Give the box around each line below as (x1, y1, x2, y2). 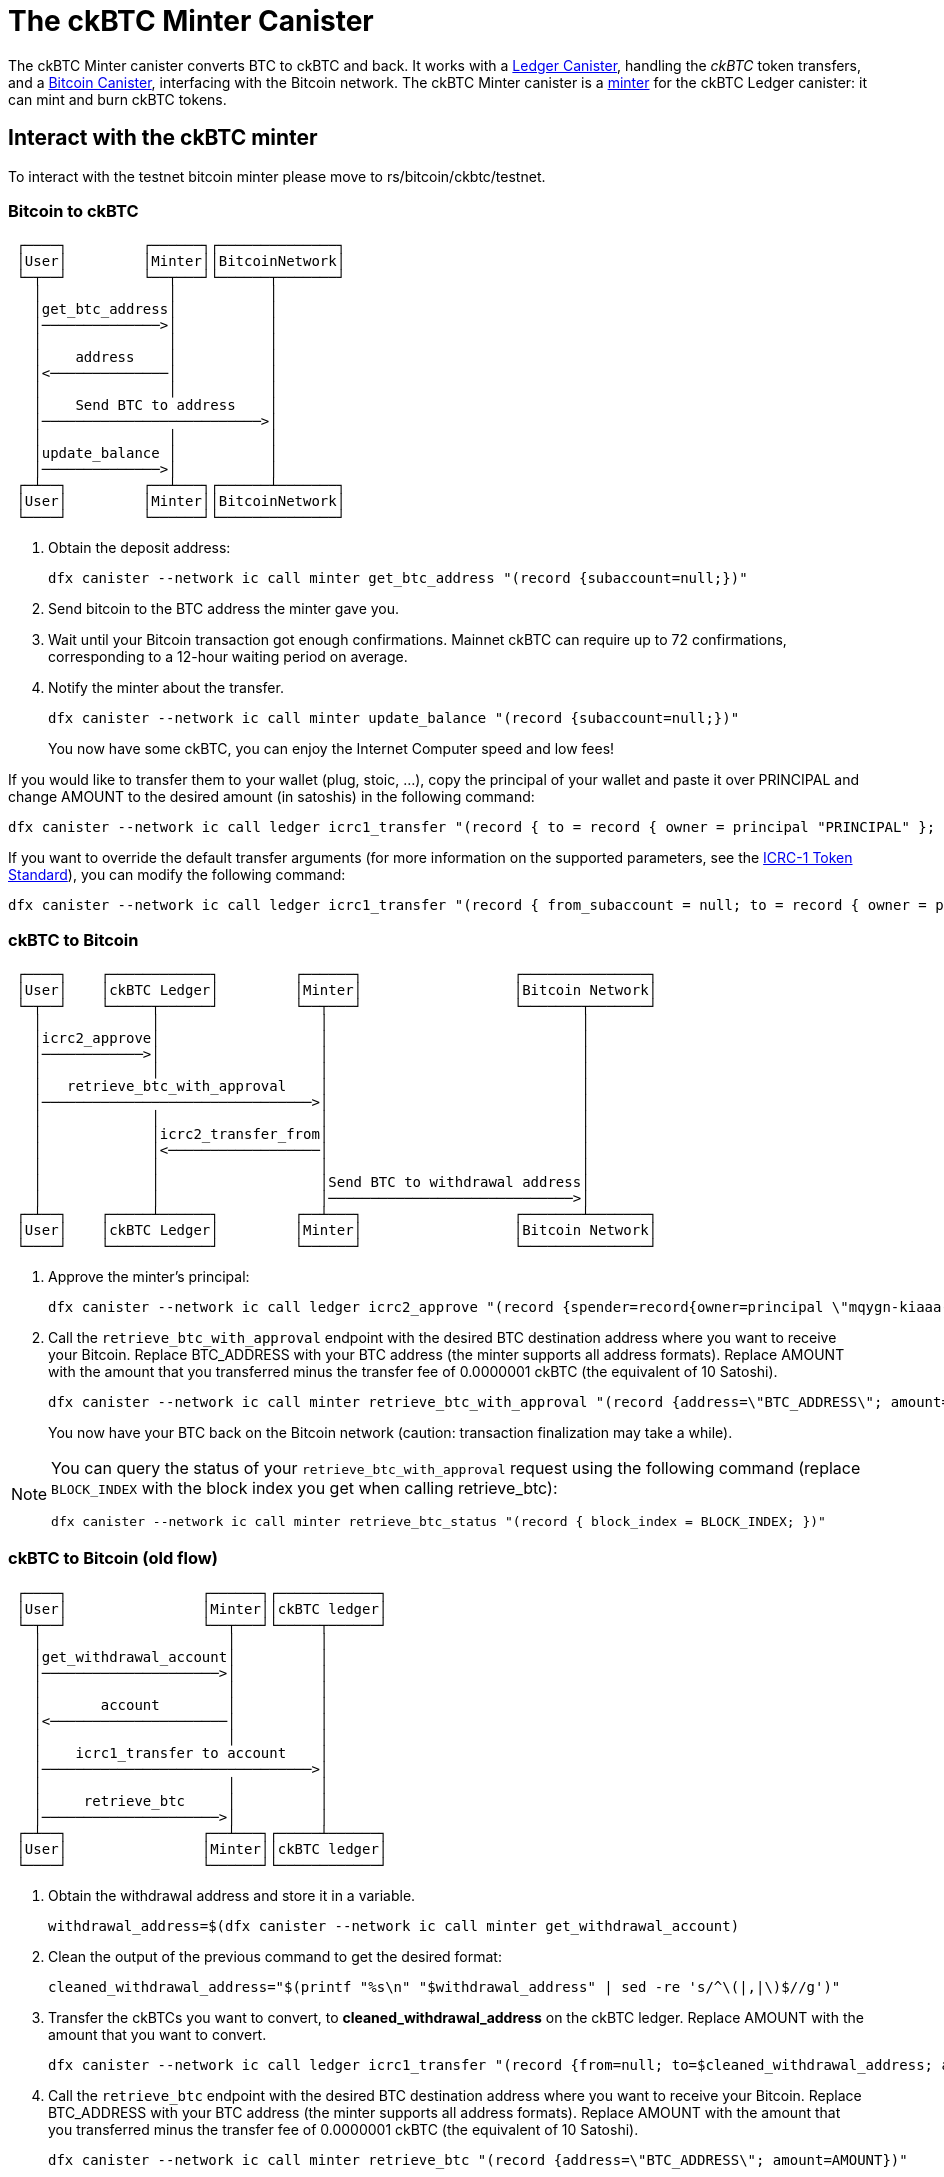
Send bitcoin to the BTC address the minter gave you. (48, 600, 400, 618)
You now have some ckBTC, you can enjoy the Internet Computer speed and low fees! (48, 740, 615, 758)
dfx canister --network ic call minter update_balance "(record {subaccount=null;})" (48, 710, 740, 727)
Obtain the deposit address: (48, 539, 231, 557)
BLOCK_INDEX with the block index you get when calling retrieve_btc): (51, 1478, 558, 1499)
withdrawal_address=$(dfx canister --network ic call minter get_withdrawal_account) (48, 1917, 740, 1934)
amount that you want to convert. (48, 2025, 267, 2043)
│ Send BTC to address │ (33, 397, 278, 414)
